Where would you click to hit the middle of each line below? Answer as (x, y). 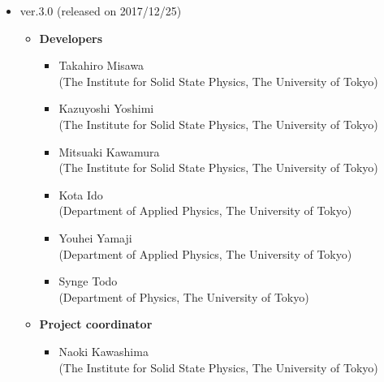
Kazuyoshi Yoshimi (106, 108)
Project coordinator (96, 324)
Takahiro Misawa (101, 65)
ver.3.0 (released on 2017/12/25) (101, 11)
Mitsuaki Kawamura (109, 151)
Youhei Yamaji (95, 237)
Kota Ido (81, 194)
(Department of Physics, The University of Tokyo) (184, 296)
